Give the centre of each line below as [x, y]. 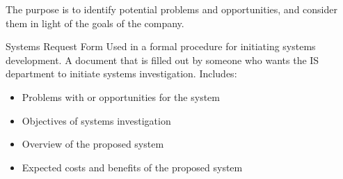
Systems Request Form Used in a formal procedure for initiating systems [161, 46]
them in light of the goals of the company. [95, 23]
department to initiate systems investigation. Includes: [121, 73]
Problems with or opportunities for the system [121, 96]
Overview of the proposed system [93, 144]
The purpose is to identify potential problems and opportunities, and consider [171, 9]
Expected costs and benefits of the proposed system [132, 167]
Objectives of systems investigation [96, 120]
